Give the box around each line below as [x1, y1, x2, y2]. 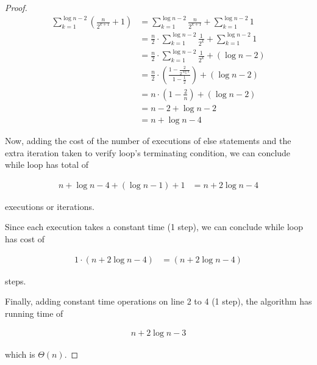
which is [5, 347, 35, 360]
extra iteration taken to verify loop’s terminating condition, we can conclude [5, 146, 291, 159]
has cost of [5, 233, 45, 245]
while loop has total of [5, 158, 88, 171]
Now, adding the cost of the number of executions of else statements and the [5, 134, 291, 147]
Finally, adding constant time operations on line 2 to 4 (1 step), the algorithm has [5, 295, 312, 308]
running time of [5, 306, 63, 319]
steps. [5, 274, 26, 287]
